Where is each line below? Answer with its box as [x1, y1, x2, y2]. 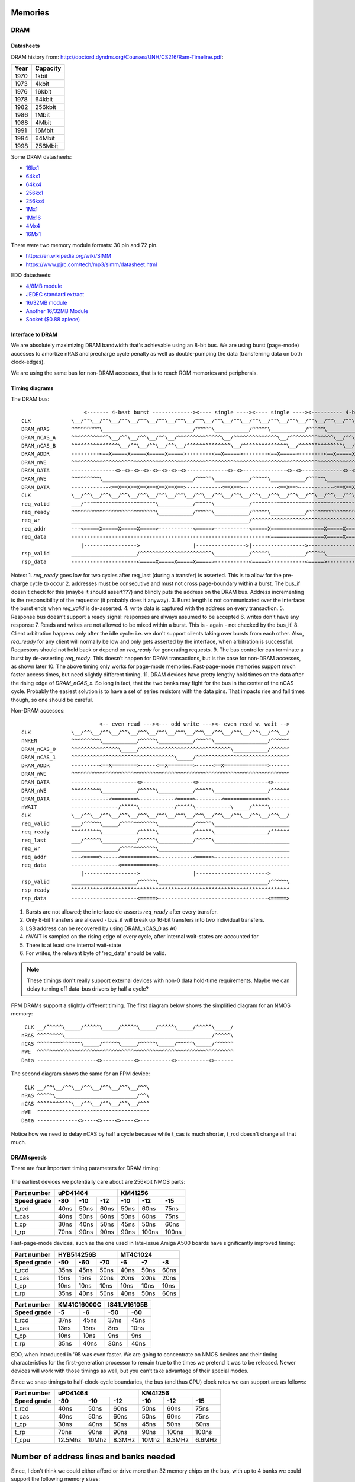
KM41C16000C [58, 1300, 102, 1308]
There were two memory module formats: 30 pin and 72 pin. [11, 241, 158, 248]
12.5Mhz [58, 1436, 82, 1444]
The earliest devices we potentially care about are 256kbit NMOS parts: [11, 1178, 186, 1185]
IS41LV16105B [108, 1300, 148, 1308]
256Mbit [34, 142, 59, 150]
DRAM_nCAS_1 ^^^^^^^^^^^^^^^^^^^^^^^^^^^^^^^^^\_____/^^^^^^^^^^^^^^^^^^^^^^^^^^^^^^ [21, 753, 290, 761]
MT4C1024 [120, 1250, 153, 1259]
